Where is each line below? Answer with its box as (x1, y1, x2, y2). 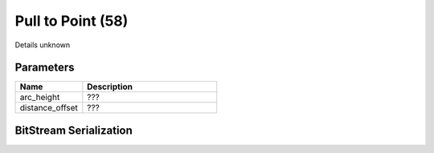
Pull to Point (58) (14, 12, 129, 30)
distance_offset (19, 103, 78, 114)
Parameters (14, 61, 75, 74)
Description (87, 81, 133, 92)
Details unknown (14, 40, 71, 50)
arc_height (19, 92, 60, 103)
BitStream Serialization (14, 123, 133, 137)
